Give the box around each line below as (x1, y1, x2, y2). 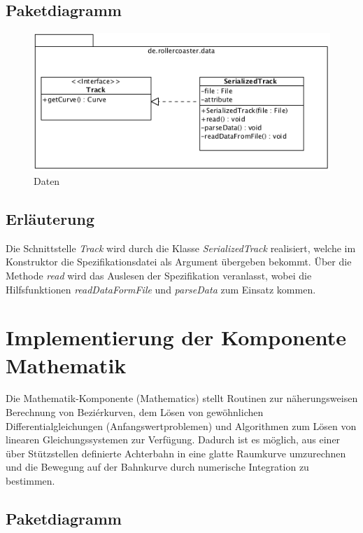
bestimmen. (6, 473, 55, 487)
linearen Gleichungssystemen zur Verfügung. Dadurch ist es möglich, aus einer (6, 432, 341, 447)
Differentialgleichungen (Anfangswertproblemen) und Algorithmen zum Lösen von (6, 418, 357, 433)
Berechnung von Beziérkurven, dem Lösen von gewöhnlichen (6, 405, 264, 420)
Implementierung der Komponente (6, 323, 346, 352)
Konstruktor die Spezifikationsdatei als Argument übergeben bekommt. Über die (6, 254, 352, 269)
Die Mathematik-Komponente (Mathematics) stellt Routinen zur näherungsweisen (6, 391, 358, 406)
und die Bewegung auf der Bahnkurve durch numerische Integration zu (6, 459, 309, 474)
